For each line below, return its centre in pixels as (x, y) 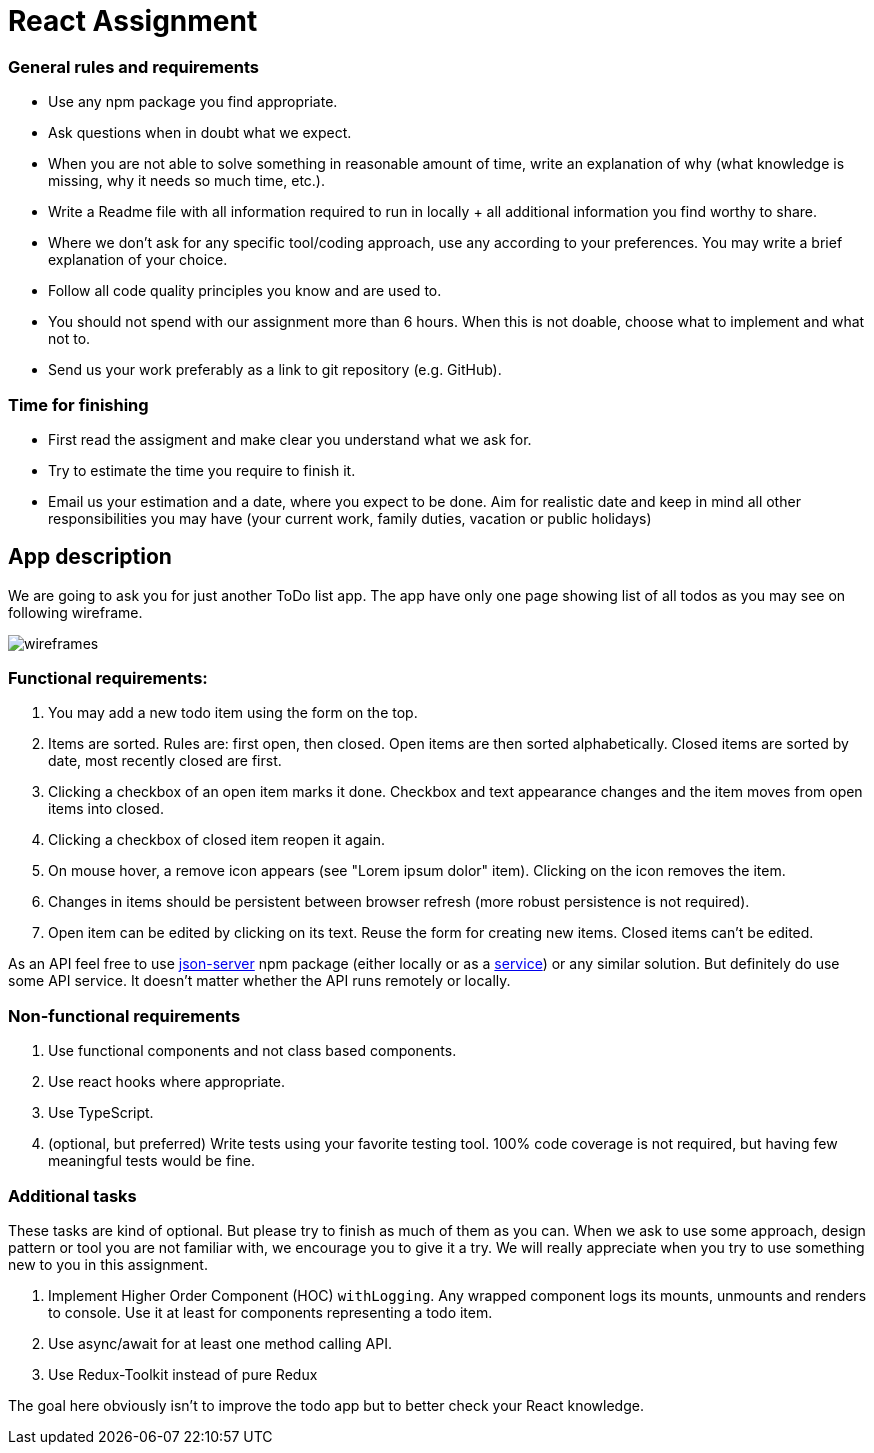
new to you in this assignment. (108, 1264)
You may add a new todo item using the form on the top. (233, 713)
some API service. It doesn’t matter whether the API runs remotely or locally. (259, 981)
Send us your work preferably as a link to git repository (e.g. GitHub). (275, 370)
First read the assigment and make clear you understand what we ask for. (290, 439)
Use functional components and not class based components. (252, 1051)
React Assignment (133, 21)
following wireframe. (75, 612)
